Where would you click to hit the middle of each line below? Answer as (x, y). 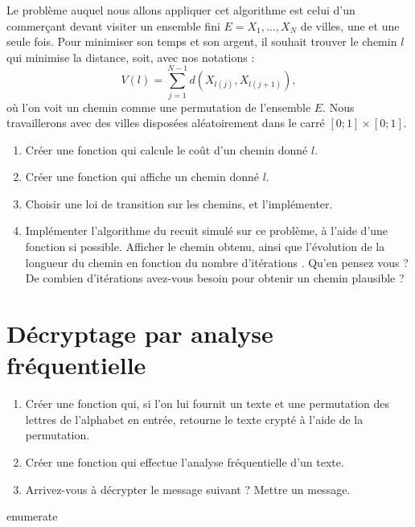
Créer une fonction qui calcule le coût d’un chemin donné (166, 149)
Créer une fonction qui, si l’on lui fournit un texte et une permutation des (207, 403)
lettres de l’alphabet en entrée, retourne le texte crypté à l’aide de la (194, 419)
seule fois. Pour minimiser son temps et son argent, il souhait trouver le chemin (202, 41)
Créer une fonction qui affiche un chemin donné (142, 177)
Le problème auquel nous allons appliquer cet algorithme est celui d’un (181, 10)
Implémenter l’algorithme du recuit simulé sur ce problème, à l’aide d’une (207, 231)
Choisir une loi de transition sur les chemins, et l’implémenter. (179, 203)
